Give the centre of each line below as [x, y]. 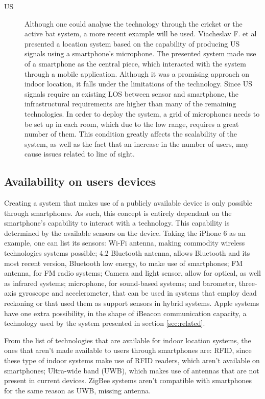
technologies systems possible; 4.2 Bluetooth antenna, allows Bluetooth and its [127, 253]
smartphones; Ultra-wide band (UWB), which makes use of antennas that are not [132, 370]
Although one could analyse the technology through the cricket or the [134, 23]
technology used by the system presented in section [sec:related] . [105, 323]
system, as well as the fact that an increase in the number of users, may [137, 143]
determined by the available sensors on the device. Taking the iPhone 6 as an [125, 232]
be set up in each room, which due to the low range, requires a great [132, 124]
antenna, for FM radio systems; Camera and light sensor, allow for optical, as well [132, 273]
